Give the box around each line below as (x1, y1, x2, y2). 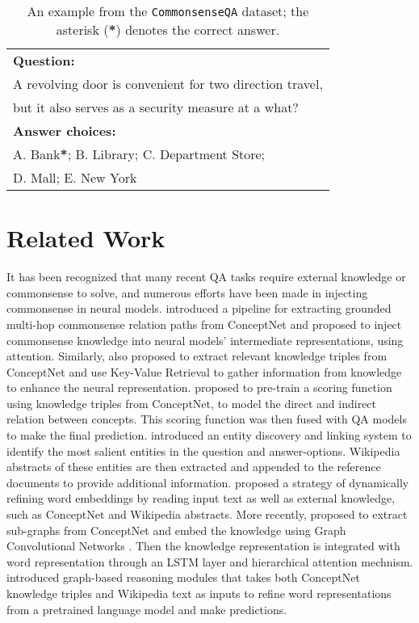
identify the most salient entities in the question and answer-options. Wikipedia (6, 442, 400, 459)
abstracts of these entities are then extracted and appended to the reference (6, 458, 381, 475)
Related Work (6, 221, 166, 255)
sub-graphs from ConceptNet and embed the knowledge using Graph (6, 521, 346, 538)
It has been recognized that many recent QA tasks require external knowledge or (6, 268, 406, 285)
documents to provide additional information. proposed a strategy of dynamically (6, 474, 409, 490)
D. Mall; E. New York (13, 168, 137, 187)
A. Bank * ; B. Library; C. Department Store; (13, 145, 266, 163)
